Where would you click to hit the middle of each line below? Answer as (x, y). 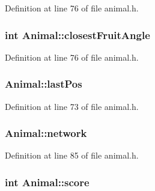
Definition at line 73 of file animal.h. (72, 106)
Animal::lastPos (44, 84)
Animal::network (46, 133)
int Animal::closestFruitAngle (77, 35)
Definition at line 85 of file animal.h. (72, 155)
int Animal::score (47, 182)
